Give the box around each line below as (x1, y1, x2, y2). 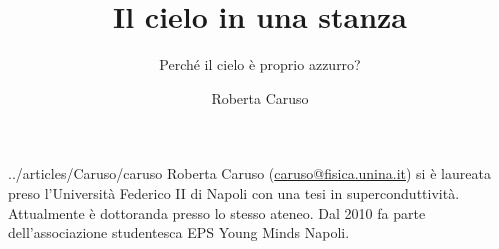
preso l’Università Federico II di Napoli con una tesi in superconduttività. (8, 182, 460, 203)
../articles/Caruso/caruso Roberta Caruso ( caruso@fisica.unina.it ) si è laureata (8, 163, 491, 184)
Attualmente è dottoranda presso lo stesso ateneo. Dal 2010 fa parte (8, 202, 426, 223)
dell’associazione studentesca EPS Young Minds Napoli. (8, 222, 350, 243)
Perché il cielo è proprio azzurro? (159, 54, 361, 75)
